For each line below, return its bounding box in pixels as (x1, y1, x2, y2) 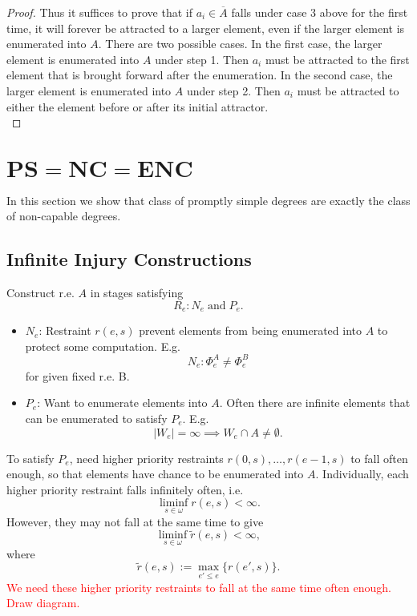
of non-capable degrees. (6, 207, 121, 224)
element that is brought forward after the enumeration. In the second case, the (6, 66, 393, 83)
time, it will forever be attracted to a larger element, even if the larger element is (6, 19, 405, 36)
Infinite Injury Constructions (6, 247, 252, 272)
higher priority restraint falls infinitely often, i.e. (6, 481, 244, 497)
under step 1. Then (155, 50, 249, 67)
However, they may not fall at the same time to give (6, 513, 264, 529)
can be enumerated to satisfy (25, 410, 168, 426)
